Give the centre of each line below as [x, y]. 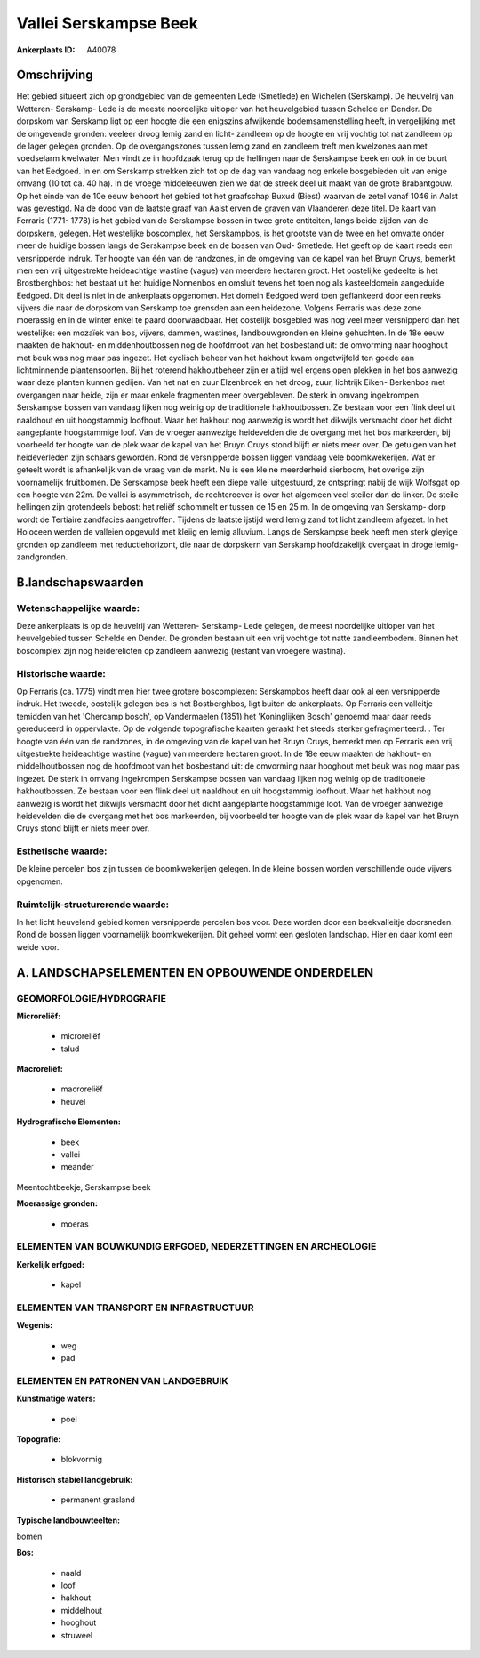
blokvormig [81, 1460]
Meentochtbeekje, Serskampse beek [84, 1187]
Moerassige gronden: [57, 1203]
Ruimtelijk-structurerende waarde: [92, 905]
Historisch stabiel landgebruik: [75, 1479]
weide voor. [38, 946]
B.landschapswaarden [80, 582]
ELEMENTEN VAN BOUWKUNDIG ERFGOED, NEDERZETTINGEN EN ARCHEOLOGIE [196, 1247]
